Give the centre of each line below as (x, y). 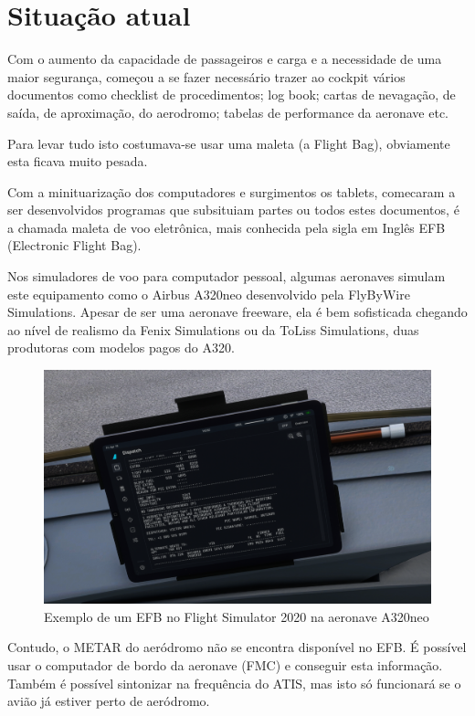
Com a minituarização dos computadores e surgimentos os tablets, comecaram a (232, 191)
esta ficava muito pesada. (78, 161)
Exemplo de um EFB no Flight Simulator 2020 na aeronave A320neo (237, 616)
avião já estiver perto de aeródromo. (109, 701)
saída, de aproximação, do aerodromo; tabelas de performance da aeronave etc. (228, 112)
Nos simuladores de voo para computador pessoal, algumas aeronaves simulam (227, 276)
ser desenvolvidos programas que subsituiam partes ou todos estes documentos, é (233, 210)
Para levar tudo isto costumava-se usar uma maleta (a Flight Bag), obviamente (229, 143)
